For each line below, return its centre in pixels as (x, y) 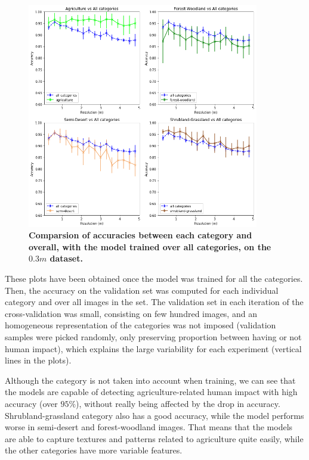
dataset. (66, 258)
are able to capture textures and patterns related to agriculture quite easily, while (154, 438)
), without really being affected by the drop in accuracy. (178, 404)
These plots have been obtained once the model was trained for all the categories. (154, 279)
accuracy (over (31, 404)
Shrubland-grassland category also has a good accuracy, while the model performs (154, 415)
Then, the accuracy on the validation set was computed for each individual (142, 290)
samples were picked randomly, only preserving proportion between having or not (153, 337)
